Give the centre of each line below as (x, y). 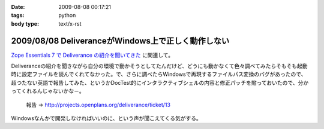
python (67, 16)
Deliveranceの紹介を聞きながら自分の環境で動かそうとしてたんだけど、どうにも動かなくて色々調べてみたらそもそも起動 (159, 66)
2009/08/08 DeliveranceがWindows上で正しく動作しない (120, 41)
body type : (25, 23)
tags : (18, 16)
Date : (18, 7)
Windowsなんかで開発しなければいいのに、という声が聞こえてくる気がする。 (106, 118)
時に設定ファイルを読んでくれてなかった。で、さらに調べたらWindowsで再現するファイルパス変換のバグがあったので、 (159, 74)
